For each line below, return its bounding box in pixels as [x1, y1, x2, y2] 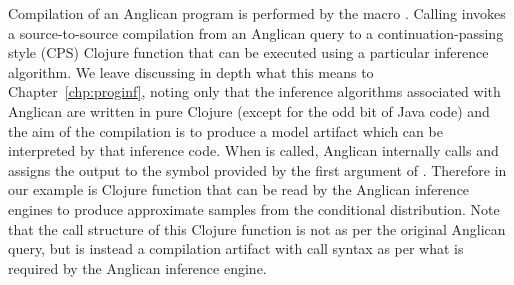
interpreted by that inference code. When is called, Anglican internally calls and [8, 140, 499, 161]
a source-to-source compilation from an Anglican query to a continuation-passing [8, 22, 504, 43]
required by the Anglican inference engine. [8, 257, 267, 278]
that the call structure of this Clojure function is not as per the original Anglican [8, 218, 506, 239]
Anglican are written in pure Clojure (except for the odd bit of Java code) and [8, 100, 490, 121]
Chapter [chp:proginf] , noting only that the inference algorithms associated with [8, 81, 501, 102]
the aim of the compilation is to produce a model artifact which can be [8, 120, 443, 141]
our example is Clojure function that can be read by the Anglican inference [8, 179, 470, 200]
